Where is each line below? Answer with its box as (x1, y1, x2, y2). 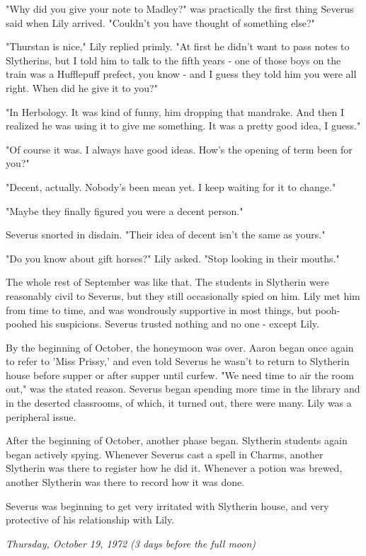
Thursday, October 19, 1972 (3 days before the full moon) (6, 535, 256, 550)
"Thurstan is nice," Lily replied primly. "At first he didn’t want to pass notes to (6, 39, 350, 54)
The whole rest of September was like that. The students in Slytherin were (6, 274, 329, 289)
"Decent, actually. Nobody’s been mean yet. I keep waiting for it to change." (6, 179, 336, 194)
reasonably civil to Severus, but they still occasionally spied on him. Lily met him (6, 288, 360, 303)
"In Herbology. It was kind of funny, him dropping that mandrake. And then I (6, 104, 345, 119)
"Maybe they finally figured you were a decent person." (6, 203, 244, 218)
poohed (6, 316, 38, 331)
